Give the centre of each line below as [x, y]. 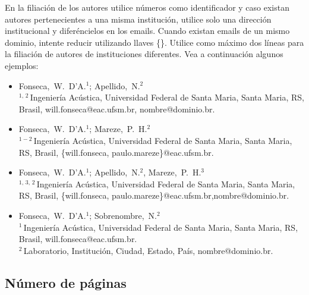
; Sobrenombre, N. [123, 215]
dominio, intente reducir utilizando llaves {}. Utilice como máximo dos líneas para [154, 42]
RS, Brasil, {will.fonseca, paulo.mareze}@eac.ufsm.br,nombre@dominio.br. [154, 195]
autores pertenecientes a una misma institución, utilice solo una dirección [138, 19]
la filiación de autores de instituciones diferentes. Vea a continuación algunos [144, 54]
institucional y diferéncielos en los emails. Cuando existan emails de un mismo [147, 31]
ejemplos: [22, 65]
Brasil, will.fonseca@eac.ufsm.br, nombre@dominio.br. [117, 109]
